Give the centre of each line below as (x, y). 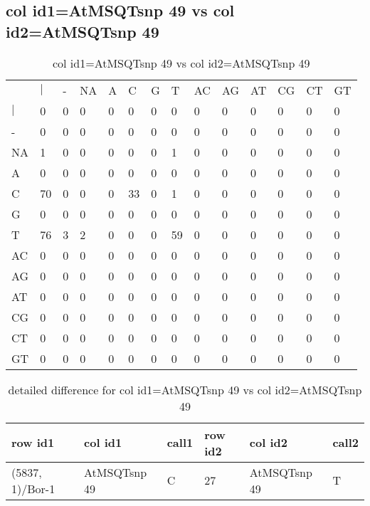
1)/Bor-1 (33, 488)
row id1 (33, 443)
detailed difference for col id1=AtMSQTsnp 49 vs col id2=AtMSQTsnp (185, 389)
